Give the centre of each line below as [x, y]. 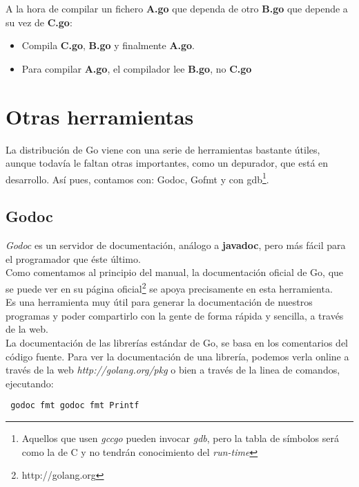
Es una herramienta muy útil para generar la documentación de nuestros [159, 302]
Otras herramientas [100, 116]
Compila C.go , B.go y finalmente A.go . [108, 45]
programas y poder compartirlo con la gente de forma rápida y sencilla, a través [175, 315]
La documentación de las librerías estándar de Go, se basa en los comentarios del [177, 342]
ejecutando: [30, 383]
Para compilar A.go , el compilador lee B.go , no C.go [137, 68]
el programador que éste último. [73, 258]
